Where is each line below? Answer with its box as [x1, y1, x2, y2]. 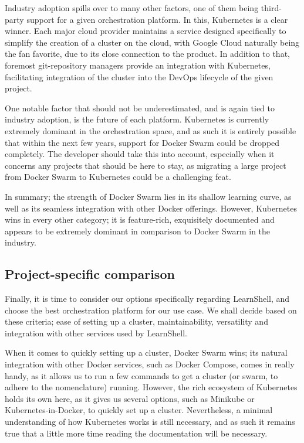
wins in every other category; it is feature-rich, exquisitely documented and [5, 213, 275, 226]
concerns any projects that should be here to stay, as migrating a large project [5, 159, 286, 171]
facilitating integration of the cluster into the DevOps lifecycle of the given [5, 70, 273, 83]
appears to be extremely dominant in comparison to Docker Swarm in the [5, 224, 271, 237]
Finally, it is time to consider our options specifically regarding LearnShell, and [5, 292, 290, 305]
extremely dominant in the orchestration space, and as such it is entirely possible [5, 124, 296, 137]
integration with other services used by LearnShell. [5, 326, 187, 339]
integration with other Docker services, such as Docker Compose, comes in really [5, 358, 295, 370]
